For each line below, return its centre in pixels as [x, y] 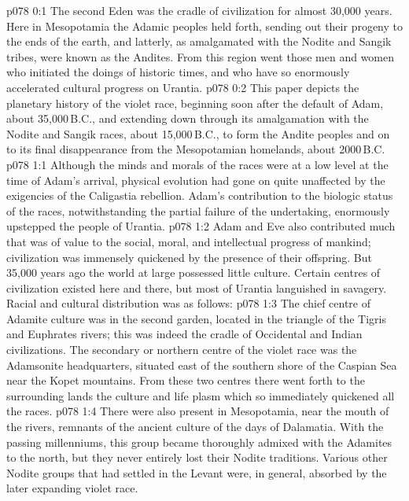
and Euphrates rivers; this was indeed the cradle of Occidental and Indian [184, 334]
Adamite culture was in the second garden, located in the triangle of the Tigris [196, 318]
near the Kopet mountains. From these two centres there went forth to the [186, 380]
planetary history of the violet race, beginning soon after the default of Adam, [195, 103]
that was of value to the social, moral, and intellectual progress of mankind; [189, 241]
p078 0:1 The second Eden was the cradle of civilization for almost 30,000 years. [199, 10]
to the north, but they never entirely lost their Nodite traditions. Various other [197, 457]
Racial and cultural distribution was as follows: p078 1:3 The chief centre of [189, 303]
